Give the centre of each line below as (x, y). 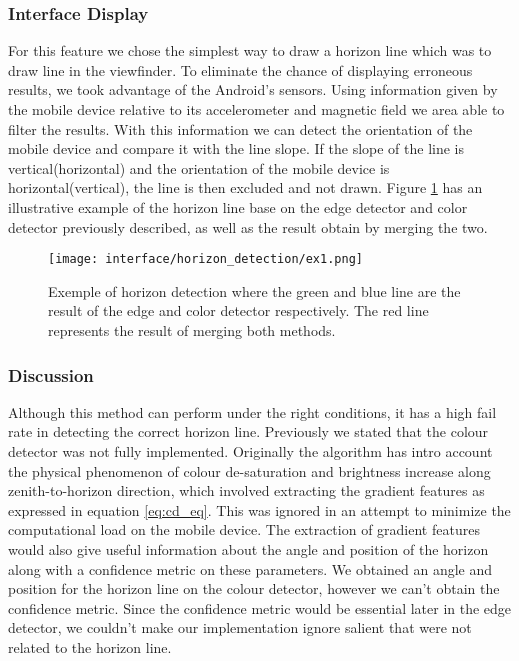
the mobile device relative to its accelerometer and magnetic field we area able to (256, 109)
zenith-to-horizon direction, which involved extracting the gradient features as (246, 490)
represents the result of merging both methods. (192, 330)
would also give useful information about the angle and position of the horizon (248, 548)
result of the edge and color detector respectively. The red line (238, 310)
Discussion (51, 374)
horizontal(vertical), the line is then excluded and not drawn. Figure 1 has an (245, 187)
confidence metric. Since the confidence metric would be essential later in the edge (260, 607)
